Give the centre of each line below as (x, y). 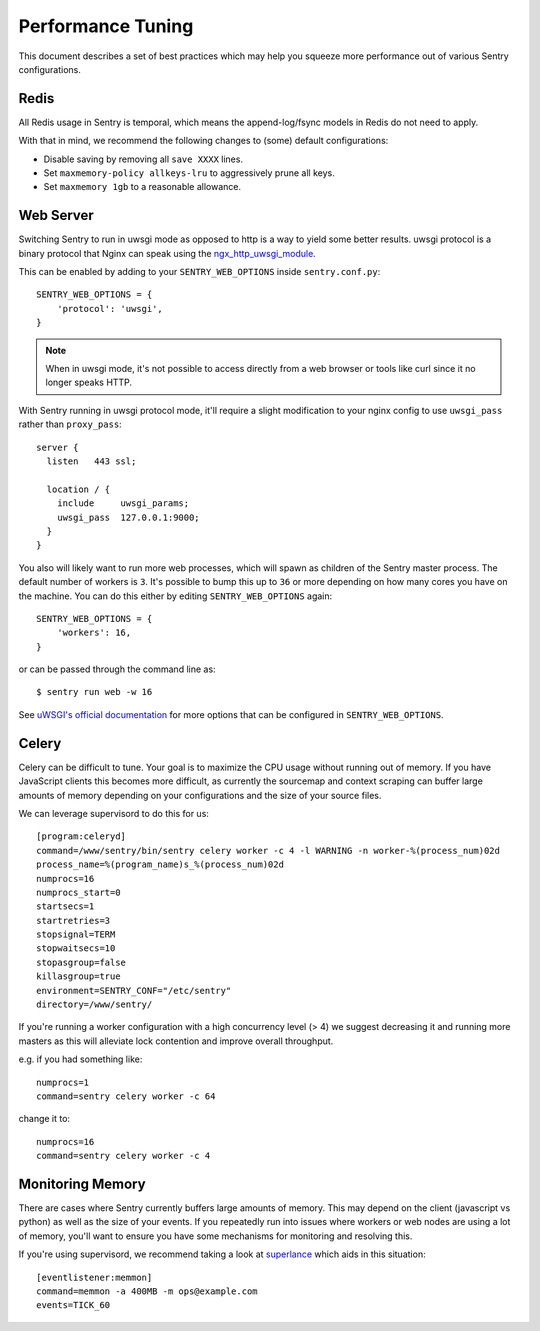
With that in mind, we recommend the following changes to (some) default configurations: (203, 141)
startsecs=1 (65, 906)
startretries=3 (73, 920)
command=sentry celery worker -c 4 (123, 1156)
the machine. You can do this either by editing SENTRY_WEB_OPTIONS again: (175, 596)
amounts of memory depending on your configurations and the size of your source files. (200, 795)
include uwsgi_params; (123, 503)
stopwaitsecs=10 (76, 948)
